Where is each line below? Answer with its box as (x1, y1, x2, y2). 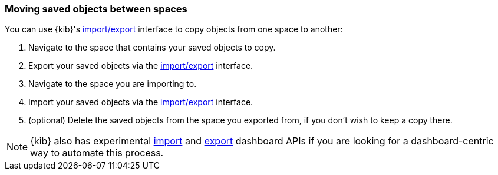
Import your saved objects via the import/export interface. (28, 97, 253, 107)
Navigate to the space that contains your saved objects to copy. (28, 42, 276, 53)
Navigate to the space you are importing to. (28, 79, 197, 89)
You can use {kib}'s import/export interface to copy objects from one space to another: (5, 24, 343, 35)
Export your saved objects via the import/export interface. (28, 60, 253, 71)
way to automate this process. (30, 147, 164, 159)
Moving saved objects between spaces (5, 3, 187, 15)
